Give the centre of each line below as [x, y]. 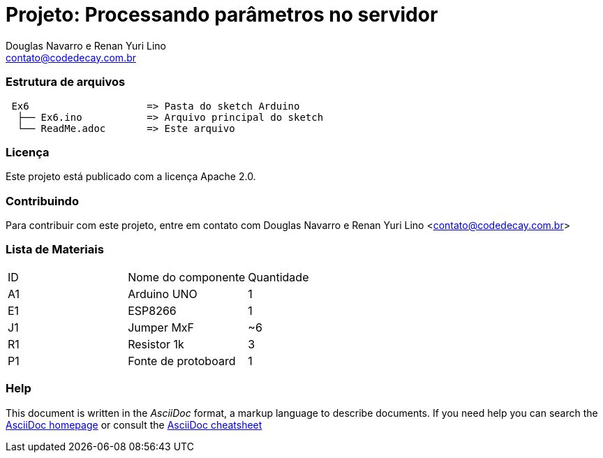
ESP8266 [152, 310]
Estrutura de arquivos [66, 82]
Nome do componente [187, 277]
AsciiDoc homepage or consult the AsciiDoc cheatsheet [134, 424]
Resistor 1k [156, 344]
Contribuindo [42, 201]
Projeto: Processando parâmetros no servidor [222, 15]
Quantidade [278, 277]
